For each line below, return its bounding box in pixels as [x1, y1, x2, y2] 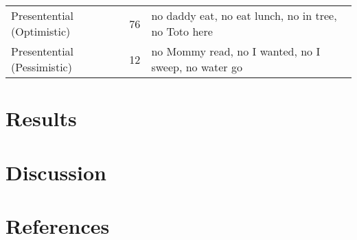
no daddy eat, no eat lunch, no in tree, [151, 8, 337, 23]
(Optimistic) [11, 23, 71, 39]
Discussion [5, 158, 106, 186]
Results [5, 104, 77, 132]
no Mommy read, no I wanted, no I [151, 43, 321, 59]
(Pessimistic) [11, 59, 72, 75]
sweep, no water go [151, 59, 242, 75]
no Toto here [151, 23, 213, 39]
